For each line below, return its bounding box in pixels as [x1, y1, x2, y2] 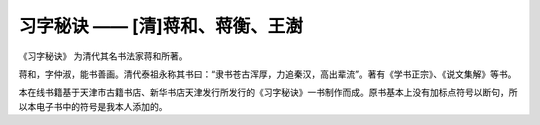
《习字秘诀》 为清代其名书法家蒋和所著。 [18, 50, 188, 62]
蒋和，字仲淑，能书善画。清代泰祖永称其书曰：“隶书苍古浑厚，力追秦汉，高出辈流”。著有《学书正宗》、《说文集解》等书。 [18, 68, 517, 80]
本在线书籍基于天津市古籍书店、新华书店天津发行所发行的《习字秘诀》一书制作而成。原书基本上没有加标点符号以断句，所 [18, 86, 518, 99]
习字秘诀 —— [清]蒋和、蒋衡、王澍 [18, 15, 304, 37]
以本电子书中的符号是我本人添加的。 [18, 100, 168, 112]
